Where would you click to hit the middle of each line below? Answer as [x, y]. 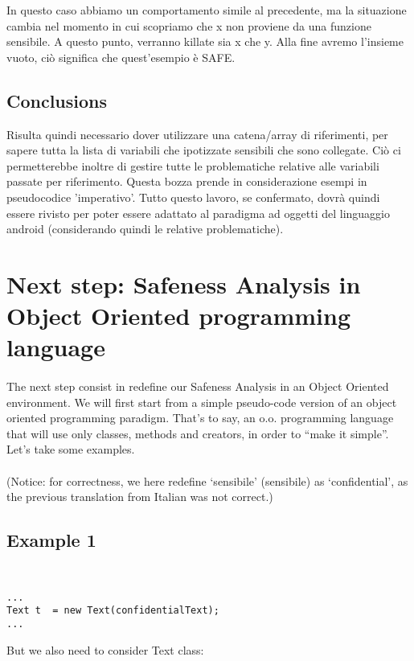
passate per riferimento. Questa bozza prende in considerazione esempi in [187, 181]
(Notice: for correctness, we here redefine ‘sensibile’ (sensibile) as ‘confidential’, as [207, 480]
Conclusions [57, 100]
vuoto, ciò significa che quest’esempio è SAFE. [121, 57]
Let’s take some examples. [71, 449]
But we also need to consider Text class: [105, 649]
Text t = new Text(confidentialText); [113, 611]
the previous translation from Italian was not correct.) [140, 497]
